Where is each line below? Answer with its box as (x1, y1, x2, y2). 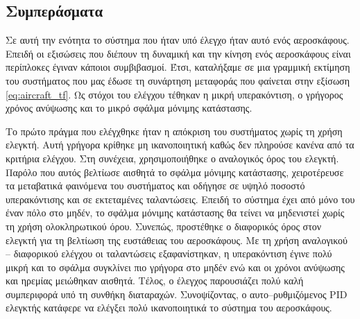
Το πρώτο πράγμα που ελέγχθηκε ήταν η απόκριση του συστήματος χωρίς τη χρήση (6, 123, 343, 138)
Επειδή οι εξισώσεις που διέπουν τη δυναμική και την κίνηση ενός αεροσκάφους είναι (6, 46, 351, 60)
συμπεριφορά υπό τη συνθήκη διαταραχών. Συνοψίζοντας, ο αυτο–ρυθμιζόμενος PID (6, 286, 348, 301)
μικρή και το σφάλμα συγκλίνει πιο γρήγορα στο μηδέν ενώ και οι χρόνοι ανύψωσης (6, 259, 345, 274)
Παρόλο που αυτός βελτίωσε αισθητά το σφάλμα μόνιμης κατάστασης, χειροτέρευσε (6, 164, 344, 179)
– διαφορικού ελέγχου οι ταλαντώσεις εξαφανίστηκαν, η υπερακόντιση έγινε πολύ (6, 246, 332, 261)
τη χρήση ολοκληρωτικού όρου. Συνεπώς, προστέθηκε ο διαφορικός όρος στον (6, 218, 322, 233)
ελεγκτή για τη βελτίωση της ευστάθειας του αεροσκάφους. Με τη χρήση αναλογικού (6, 232, 348, 247)
